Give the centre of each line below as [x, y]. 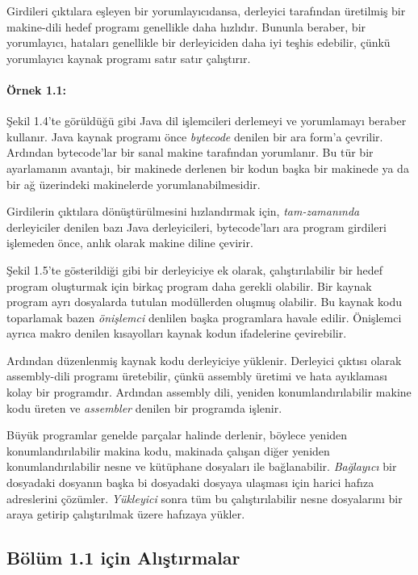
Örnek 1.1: [36, 89]
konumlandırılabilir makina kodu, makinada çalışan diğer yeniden [168, 450]
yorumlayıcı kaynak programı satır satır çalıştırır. [129, 58]
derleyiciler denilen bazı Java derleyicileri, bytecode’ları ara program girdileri [196, 227]
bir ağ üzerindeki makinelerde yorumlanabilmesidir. [134, 184]
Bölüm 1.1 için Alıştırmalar [123, 558]
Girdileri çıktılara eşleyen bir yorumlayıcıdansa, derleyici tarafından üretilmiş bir [206, 10]
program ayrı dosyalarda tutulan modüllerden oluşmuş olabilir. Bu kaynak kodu [204, 302]
